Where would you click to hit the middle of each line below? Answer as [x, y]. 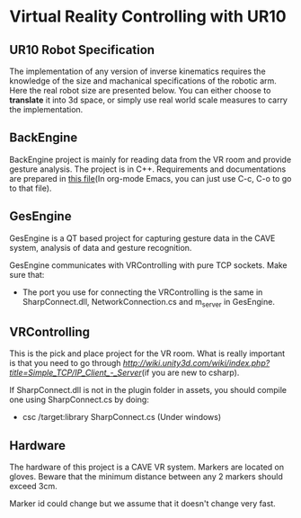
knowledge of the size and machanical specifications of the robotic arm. [143, 81]
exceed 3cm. [33, 487]
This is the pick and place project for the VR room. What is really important [147, 353]
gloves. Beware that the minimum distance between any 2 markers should [146, 477]
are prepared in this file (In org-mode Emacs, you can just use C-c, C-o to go [150, 178]
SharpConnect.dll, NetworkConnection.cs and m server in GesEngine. [149, 303]
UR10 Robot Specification [82, 50]
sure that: [27, 274]
